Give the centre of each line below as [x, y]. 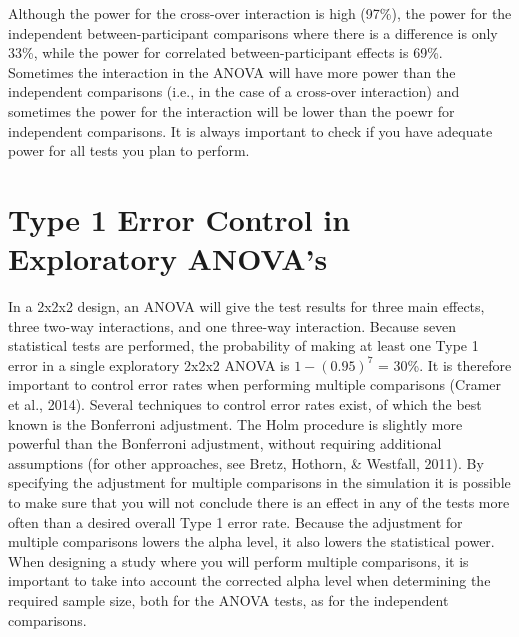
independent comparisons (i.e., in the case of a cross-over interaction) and [234, 91]
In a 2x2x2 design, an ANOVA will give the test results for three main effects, [246, 306]
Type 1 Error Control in [179, 218]
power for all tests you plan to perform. [129, 150]
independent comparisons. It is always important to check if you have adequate [250, 130]
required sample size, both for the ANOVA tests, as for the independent [228, 599]
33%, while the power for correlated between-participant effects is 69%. [225, 52]
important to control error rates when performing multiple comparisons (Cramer [255, 384]
